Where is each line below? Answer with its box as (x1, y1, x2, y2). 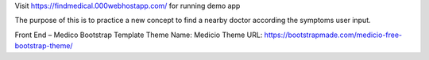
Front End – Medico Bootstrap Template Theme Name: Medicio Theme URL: (14, 30, 263, 39)
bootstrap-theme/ (14, 41, 73, 51)
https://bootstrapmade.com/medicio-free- (264, 30, 403, 39)
